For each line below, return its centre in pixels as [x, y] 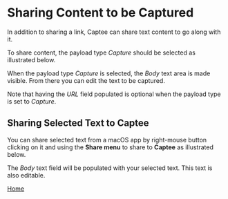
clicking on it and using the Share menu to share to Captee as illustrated [111, 147]
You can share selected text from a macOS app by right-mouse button [107, 140]
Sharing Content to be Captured [101, 13]
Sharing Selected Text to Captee [78, 123]
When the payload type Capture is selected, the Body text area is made [109, 73]
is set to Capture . [32, 101]
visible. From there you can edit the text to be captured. [86, 80]
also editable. [26, 175]
